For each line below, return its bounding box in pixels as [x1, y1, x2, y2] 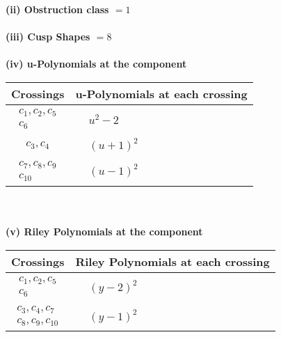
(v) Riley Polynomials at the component [6, 224, 203, 239]
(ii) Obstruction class [6, 2, 109, 16]
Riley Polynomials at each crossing [75, 253, 270, 269]
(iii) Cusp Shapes [6, 29, 90, 44]
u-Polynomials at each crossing [75, 85, 248, 102]
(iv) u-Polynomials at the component [6, 56, 187, 71]
